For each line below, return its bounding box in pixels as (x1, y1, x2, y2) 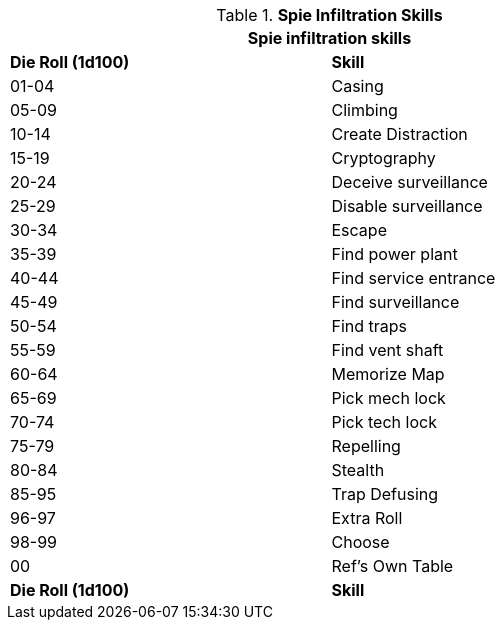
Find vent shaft (331, 340, 444, 360)
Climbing (331, 100, 398, 120)
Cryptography (331, 148, 436, 168)
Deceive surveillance (331, 172, 488, 192)
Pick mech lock (331, 388, 446, 408)
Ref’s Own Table (331, 556, 454, 576)
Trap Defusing (331, 484, 439, 504)
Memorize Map (331, 364, 445, 384)
